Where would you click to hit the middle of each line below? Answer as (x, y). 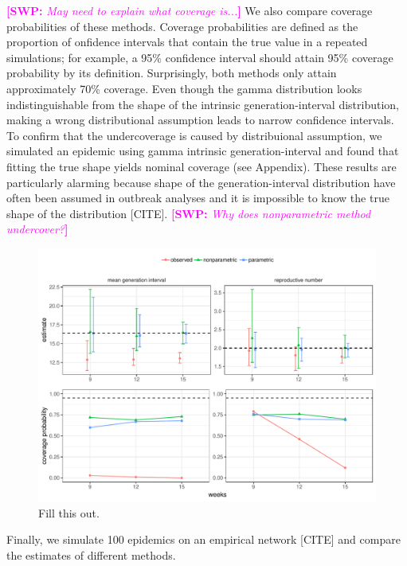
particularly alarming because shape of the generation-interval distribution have (201, 182)
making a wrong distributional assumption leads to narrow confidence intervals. (200, 120)
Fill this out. (69, 512)
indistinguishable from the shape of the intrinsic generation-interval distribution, (203, 104)
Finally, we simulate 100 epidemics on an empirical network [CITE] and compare (203, 539)
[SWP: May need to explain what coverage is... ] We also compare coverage (190, 10)
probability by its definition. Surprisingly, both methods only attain (172, 73)
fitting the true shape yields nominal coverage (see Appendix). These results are (202, 166)
